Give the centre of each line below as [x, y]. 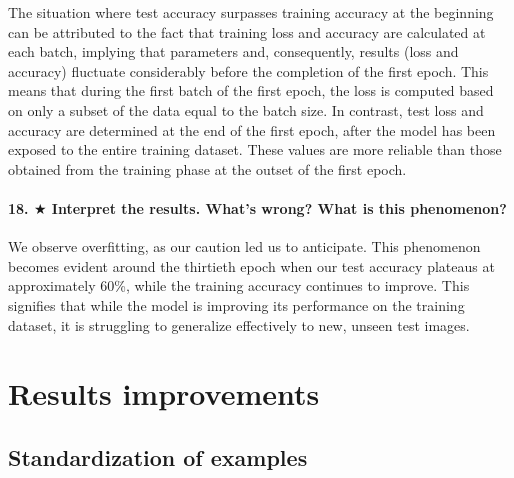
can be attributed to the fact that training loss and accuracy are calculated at [247, 31]
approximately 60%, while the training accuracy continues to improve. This [239, 285]
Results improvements [164, 393]
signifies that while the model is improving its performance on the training [236, 304]
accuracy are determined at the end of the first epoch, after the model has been [252, 129]
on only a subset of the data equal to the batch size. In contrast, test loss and [246, 109]
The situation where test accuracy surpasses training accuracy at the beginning [251, 12]
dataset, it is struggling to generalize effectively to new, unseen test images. [239, 324]
